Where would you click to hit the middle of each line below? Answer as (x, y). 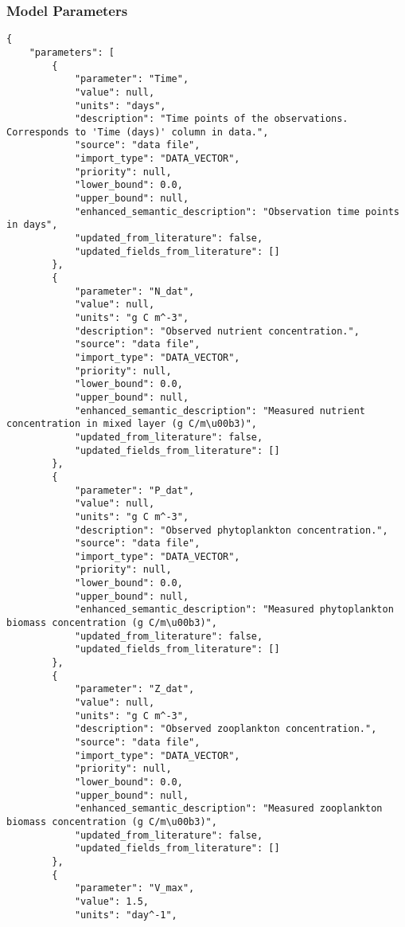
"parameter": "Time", (132, 79)
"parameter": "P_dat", (134, 490)
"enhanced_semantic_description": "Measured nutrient (220, 411)
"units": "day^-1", (126, 915)
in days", (32, 225)
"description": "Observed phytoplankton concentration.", (231, 530)
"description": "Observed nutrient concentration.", (217, 331)
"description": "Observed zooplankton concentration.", (226, 729)
